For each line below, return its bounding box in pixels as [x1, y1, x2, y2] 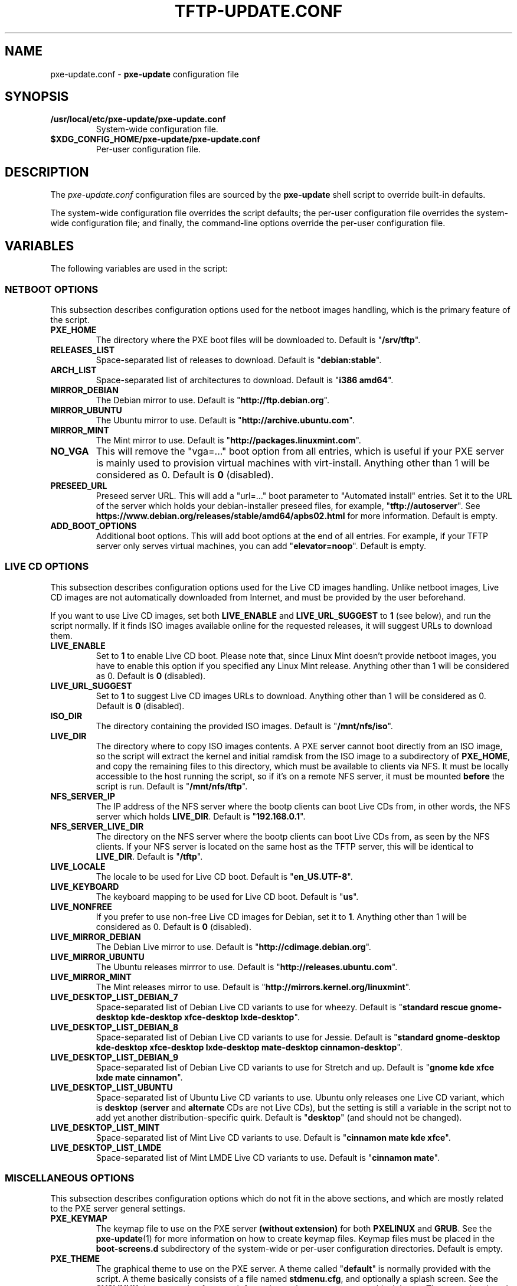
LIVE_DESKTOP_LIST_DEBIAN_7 [50, 991, 178, 1002]
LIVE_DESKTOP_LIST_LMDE [50, 1142, 162, 1153]
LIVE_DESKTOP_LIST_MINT [50, 1122, 160, 1132]
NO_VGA [50, 445, 89, 457]
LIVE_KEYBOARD [50, 881, 119, 892]
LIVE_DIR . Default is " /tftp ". [96, 851, 203, 861]
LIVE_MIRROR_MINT [50, 971, 132, 982]
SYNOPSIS [5, 89, 69, 105]
